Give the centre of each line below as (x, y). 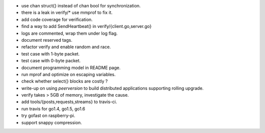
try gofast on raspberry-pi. (48, 116)
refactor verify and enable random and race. (66, 47)
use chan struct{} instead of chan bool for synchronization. (81, 6)
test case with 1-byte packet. (51, 53)
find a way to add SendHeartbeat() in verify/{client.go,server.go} (86, 27)
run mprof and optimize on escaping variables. (68, 74)
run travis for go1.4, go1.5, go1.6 (53, 108)
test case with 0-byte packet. (51, 61)
